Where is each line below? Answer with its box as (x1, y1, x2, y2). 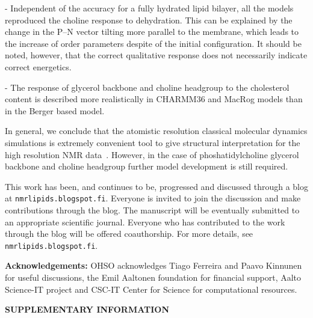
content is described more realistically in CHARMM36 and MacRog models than (5, 93, 303, 105)
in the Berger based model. (5, 104, 105, 117)
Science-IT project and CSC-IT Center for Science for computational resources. (5, 283, 297, 295)
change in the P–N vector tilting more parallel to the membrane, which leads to (5, 25, 299, 38)
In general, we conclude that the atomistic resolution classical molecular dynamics (5, 124, 308, 137)
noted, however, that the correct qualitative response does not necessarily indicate (5, 49, 308, 61)
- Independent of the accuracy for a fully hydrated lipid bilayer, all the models (5, 2, 294, 14)
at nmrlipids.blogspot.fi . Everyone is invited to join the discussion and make (5, 192, 301, 204)
